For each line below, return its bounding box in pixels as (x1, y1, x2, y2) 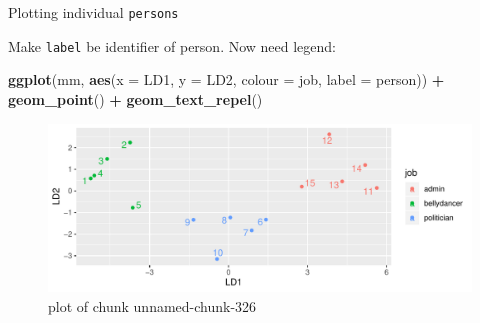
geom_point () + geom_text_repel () (8, 88, 263, 109)
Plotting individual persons (8, 2, 179, 22)
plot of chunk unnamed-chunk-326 (48, 296, 257, 317)
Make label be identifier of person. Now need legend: (8, 35, 337, 56)
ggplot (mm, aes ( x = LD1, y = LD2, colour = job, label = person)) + (8, 69, 445, 90)
